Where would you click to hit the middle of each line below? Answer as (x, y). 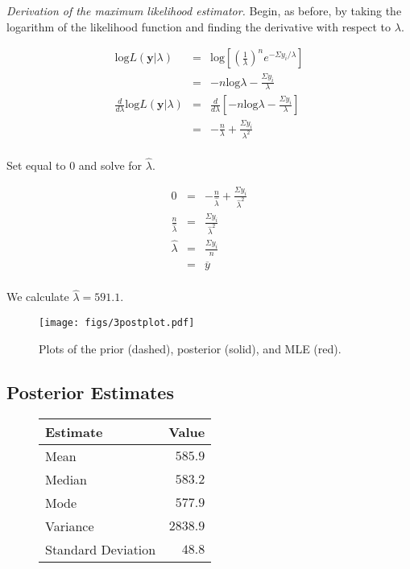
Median (66, 479)
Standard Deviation (101, 549)
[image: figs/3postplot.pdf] (117, 323)
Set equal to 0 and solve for (75, 165)
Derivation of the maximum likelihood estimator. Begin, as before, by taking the (204, 10)
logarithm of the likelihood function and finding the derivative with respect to (199, 26)
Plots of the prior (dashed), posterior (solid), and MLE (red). (190, 348)
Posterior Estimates (90, 392)
